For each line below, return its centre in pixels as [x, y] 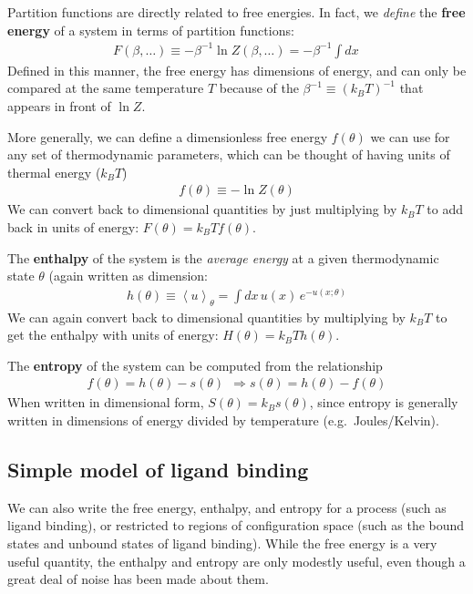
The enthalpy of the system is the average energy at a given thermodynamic [223, 257]
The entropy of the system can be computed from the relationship [195, 365]
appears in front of [59, 105]
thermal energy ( [54, 172]
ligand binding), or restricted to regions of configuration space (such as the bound [236, 525]
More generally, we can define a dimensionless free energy [168, 136]
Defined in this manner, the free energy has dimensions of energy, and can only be [237, 70]
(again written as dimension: [128, 276]
